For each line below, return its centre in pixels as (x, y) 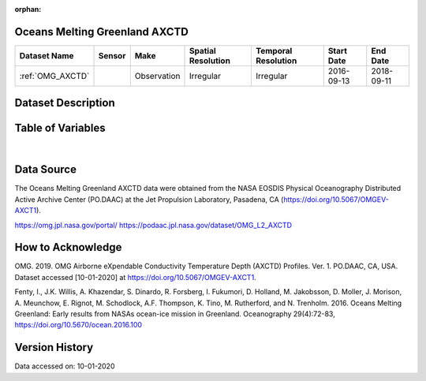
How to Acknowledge (68, 247)
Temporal (274, 50)
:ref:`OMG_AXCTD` (54, 76)
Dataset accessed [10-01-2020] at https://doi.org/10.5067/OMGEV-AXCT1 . (135, 277)
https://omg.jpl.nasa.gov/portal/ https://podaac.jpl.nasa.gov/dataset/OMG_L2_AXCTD (153, 225)
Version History (54, 347)
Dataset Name (47, 55)
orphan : (28, 9)
